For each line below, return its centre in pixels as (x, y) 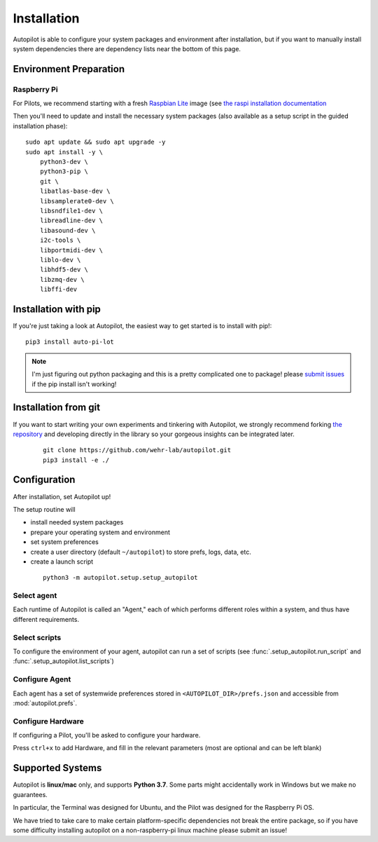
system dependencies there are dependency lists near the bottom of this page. (127, 48)
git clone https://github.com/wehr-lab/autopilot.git (137, 450)
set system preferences (65, 542)
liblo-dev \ (60, 260)
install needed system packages (77, 522)
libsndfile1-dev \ (71, 211)
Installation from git (57, 408)
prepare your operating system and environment (100, 532)
